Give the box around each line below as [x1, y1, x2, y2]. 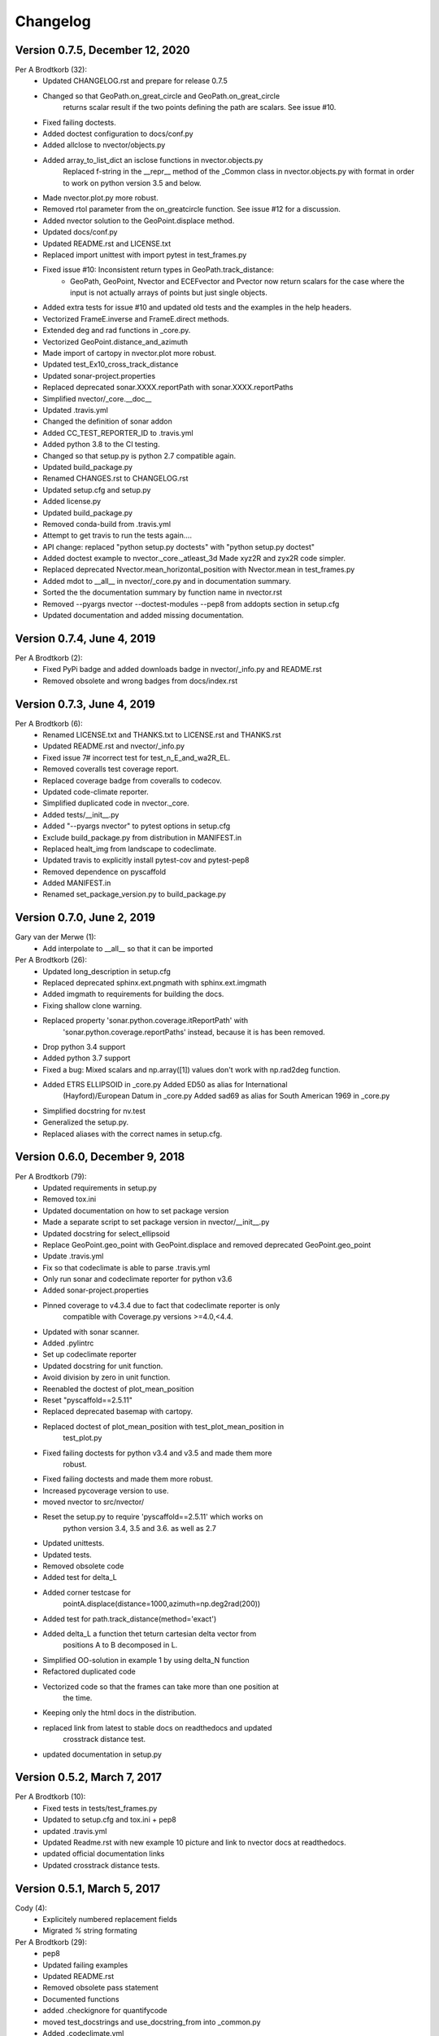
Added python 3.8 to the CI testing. [42, 440, 160, 450]
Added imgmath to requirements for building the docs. [42, 989, 224, 999]
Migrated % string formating [42, 1926, 137, 1936]
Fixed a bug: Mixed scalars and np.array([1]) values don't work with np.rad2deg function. [42, 1064, 341, 1074]
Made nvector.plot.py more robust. [42, 192, 159, 203]
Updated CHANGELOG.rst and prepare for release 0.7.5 [42, 76, 228, 86]
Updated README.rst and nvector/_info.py [42, 741, 185, 751]
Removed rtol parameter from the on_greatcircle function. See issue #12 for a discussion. [42, 204, 341, 214]
